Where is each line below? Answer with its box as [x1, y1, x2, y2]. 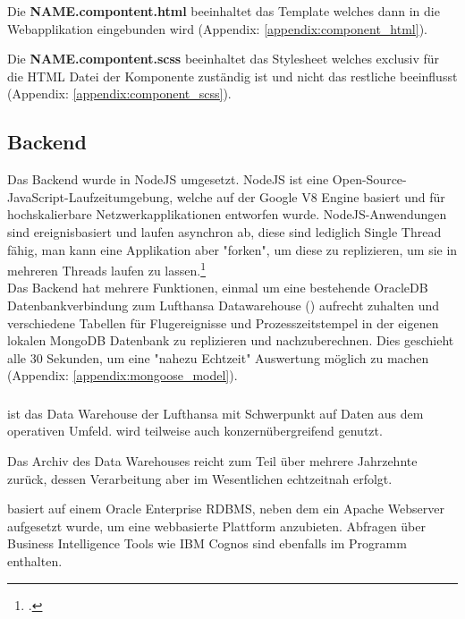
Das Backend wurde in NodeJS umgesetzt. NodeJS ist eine [7, 170, 329, 189]
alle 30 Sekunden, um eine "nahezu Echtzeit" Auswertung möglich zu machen [7, 348, 429, 367]
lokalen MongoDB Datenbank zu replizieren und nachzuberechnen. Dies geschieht [7, 331, 454, 350]
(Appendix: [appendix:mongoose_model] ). [7, 366, 238, 385]
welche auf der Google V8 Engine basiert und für [176, 187, 445, 206]
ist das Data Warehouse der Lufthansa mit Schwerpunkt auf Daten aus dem [7, 403, 424, 422]
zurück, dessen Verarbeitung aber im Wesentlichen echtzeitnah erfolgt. [7, 469, 393, 488]
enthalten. [7, 552, 63, 571]
